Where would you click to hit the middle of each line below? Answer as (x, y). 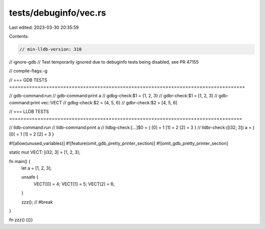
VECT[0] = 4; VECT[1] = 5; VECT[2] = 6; (74, 184)
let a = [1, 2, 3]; (37, 168)
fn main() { (20, 161)
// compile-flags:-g (28, 71)
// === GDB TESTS (28, 80)
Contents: (19, 36)
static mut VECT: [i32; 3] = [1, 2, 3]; (45, 152)
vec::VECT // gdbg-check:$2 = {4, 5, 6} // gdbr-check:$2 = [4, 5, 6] (109, 102)
